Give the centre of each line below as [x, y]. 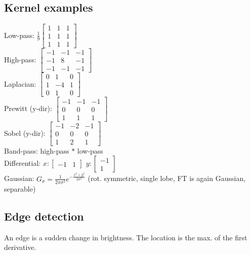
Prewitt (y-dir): [28, 108]
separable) [20, 188]
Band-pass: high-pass [37, 150]
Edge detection [44, 216]
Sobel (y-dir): [25, 133]
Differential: [23, 163]
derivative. [20, 247]
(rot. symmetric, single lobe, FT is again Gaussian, [167, 178]
